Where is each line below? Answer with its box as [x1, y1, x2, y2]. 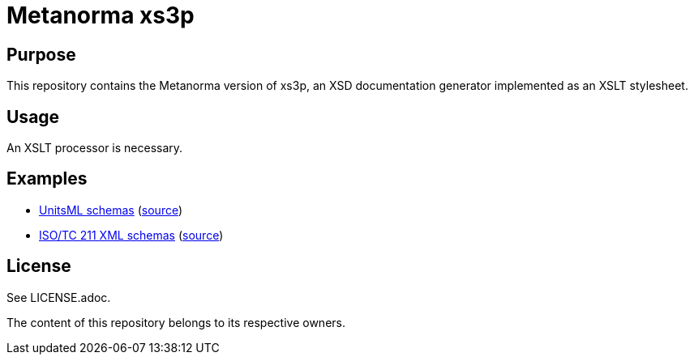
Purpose [6, 44, 76, 65]
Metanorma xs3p [6, 2, 195, 29]
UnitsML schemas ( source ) [39, 202, 183, 217]
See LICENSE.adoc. [6, 290, 111, 304]
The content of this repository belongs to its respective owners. [6, 315, 345, 329]
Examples [6, 168, 88, 189]
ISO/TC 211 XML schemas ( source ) [39, 227, 224, 242]
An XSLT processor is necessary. [6, 141, 183, 155]
